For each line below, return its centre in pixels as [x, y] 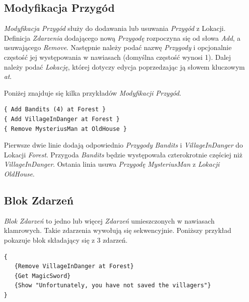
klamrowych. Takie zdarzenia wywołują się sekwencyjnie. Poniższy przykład [118, 230]
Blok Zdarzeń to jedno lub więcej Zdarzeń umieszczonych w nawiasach [109, 220]
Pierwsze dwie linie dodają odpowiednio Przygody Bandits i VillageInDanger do [124, 145]
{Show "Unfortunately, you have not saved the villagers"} [113, 286]
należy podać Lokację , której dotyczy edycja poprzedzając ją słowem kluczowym [124, 66]
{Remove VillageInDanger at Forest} [74, 266]
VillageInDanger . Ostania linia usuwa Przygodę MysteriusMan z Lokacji [112, 164]
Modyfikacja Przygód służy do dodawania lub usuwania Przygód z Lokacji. [115, 28]
